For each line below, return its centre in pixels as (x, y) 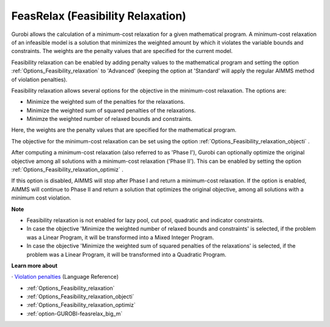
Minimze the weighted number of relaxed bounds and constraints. (109, 119)
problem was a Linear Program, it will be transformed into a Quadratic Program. (127, 254)
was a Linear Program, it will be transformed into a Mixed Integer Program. (120, 237)
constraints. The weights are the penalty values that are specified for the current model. (122, 51)
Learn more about (35, 265)
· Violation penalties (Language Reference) (65, 277)
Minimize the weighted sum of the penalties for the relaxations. (106, 102)
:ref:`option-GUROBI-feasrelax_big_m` (75, 314)
